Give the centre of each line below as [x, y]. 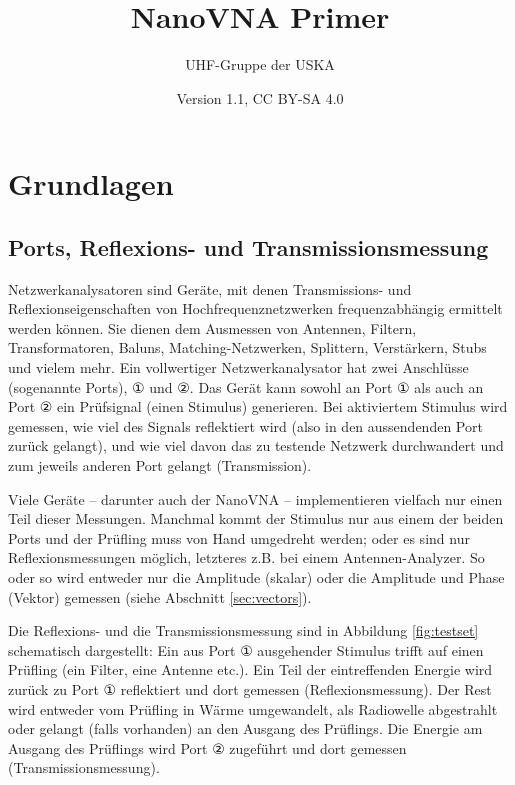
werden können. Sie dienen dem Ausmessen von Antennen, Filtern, [212, 327]
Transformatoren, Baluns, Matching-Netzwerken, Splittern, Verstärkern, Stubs [247, 347]
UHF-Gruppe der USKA [260, 64]
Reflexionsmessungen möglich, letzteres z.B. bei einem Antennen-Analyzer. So [246, 557]
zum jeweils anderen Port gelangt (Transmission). [160, 465]
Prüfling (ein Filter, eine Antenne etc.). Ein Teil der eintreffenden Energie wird [250, 669]
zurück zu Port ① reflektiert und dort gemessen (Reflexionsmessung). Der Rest [250, 688]
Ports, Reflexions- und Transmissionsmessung [248, 246]
